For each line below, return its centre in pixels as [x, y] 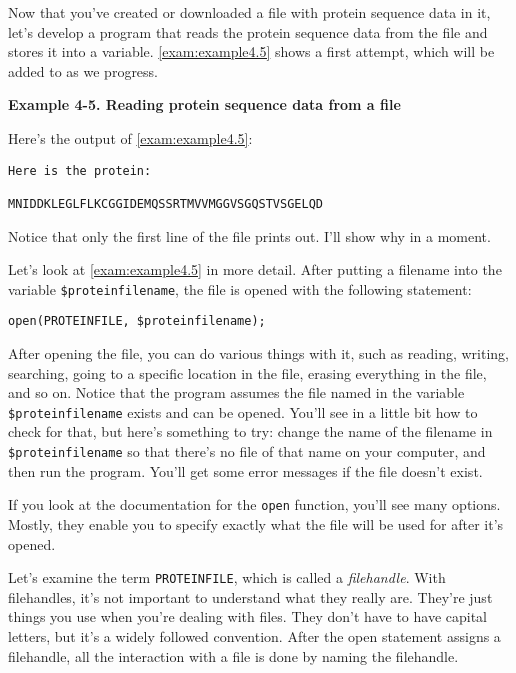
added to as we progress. [83, 70]
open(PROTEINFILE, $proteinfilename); [137, 321]
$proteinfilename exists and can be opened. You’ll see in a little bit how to [243, 411]
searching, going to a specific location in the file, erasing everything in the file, [247, 372]
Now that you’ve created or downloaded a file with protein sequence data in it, [249, 12]
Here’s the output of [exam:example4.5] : [130, 137]
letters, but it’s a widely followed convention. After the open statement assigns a [254, 636]
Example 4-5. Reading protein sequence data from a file [204, 104]
